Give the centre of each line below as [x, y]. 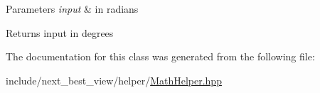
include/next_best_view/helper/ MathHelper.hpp [114, 80]
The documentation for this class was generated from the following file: [160, 56]
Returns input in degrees [60, 32]
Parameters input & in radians [72, 9]
